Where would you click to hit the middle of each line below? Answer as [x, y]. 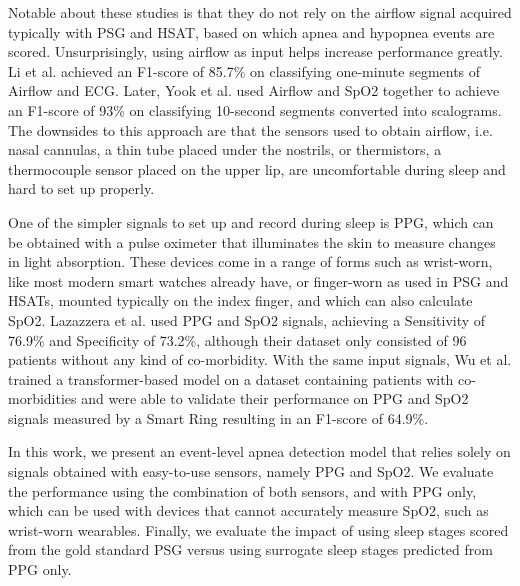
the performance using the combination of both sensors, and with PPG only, [242, 490]
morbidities [42, 398]
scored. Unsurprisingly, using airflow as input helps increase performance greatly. [255, 51]
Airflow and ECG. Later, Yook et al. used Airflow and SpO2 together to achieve [254, 90]
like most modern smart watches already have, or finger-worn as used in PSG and [258, 280]
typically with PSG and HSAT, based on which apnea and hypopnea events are [251, 31]
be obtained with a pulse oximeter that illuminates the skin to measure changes [252, 241]
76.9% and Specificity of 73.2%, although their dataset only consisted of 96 [237, 339]
